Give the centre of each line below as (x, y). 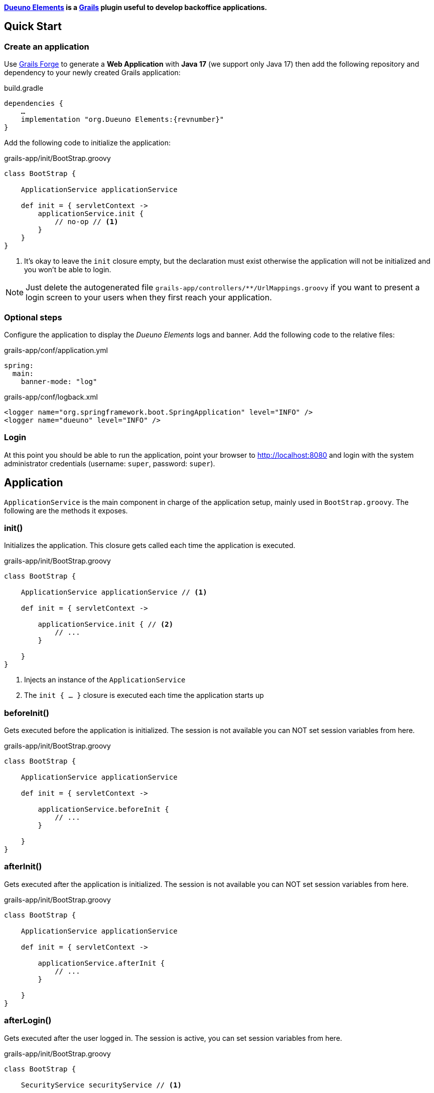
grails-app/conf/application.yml (56, 350)
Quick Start (33, 27)
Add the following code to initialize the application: (87, 143)
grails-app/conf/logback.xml (51, 397)
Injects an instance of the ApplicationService (105, 680)
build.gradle (24, 88)
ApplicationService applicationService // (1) (114, 592)
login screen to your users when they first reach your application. (149, 298)
